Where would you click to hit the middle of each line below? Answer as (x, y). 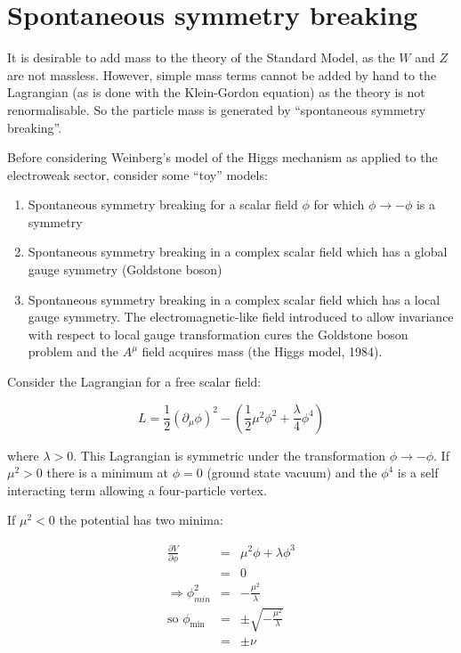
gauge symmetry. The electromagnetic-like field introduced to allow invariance (241, 317)
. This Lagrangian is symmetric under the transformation (230, 455)
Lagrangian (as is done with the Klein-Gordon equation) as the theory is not (216, 92)
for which (339, 204)
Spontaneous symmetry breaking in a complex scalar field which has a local (234, 299)
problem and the (73, 351)
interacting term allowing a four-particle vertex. (137, 490)
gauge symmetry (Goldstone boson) (125, 269)
